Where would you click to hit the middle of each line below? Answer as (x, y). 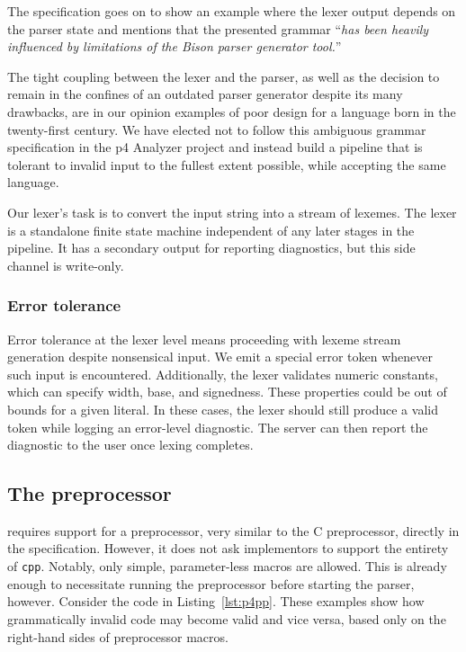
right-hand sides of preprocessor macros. (118, 636)
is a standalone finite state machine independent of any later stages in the (211, 230)
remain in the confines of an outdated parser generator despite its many (205, 94)
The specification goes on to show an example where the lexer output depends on (232, 11)
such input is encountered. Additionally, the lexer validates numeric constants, (223, 374)
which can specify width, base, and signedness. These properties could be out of (227, 392)
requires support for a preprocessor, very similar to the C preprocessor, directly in (233, 530)
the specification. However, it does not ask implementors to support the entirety (228, 548)
